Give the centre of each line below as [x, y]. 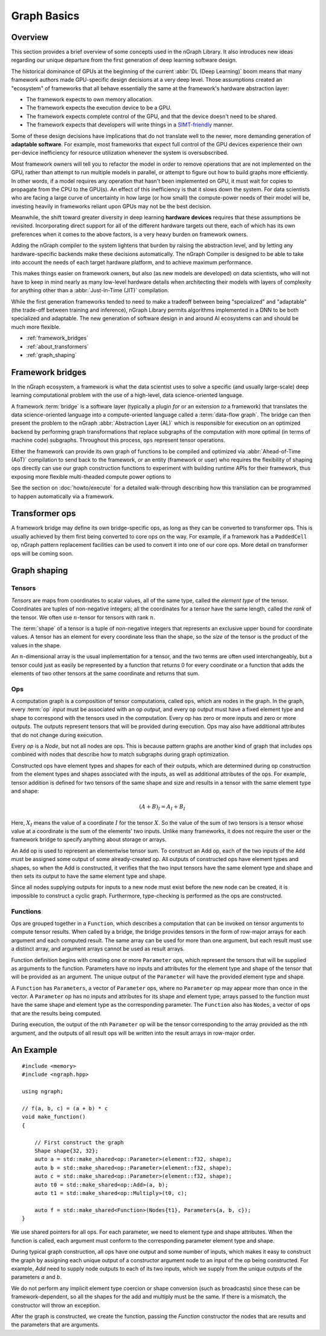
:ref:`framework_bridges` [57, 338]
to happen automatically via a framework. [63, 496]
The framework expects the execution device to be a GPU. [99, 108]
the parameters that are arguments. [55, 1325]
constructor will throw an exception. [56, 1305]
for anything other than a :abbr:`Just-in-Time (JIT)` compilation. [90, 290]
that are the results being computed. [56, 1013]
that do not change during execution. [57, 735]
